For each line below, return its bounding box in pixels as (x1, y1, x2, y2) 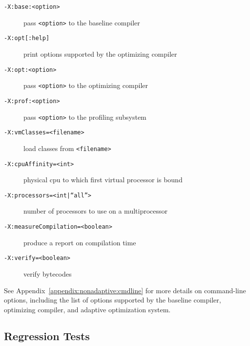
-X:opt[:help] (4, 35, 50, 42)
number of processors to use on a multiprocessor (23, 206, 168, 216)
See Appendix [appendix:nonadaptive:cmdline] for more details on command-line (4, 285, 246, 295)
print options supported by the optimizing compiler (23, 48, 177, 59)
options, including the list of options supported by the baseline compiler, (4, 295, 221, 305)
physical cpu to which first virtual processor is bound (23, 174, 183, 185)
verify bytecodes (23, 268, 72, 279)
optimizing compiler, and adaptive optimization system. (4, 304, 171, 314)
